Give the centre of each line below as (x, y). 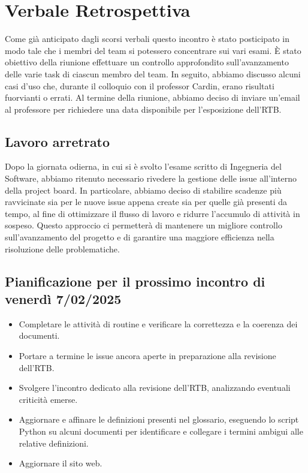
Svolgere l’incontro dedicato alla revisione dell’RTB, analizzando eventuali (155, 388)
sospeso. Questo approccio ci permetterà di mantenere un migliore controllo (144, 225)
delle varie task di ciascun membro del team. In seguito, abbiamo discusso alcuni (153, 73)
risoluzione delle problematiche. (62, 248)
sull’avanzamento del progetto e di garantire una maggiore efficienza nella (140, 237)
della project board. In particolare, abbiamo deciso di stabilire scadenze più (143, 190)
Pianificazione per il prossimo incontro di (135, 281)
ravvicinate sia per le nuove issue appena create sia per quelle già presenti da (146, 202)
